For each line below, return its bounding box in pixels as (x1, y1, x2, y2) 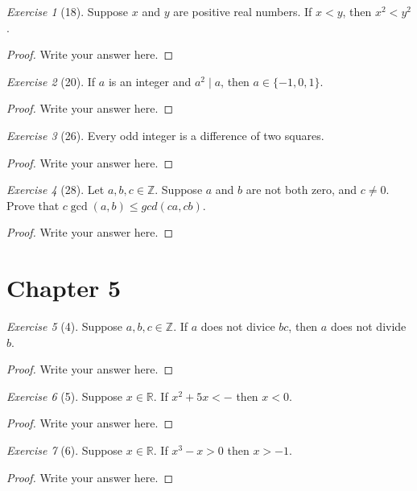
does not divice (200, 318, 275, 335)
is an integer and (108, 72, 192, 89)
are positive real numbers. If (173, 3, 312, 19)
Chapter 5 (6, 271, 122, 304)
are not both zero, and (246, 181, 357, 198)
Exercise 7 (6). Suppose (6, 442, 123, 459)
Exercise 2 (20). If (6, 72, 96, 89)
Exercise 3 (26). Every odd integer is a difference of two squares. (6, 126, 324, 143)
